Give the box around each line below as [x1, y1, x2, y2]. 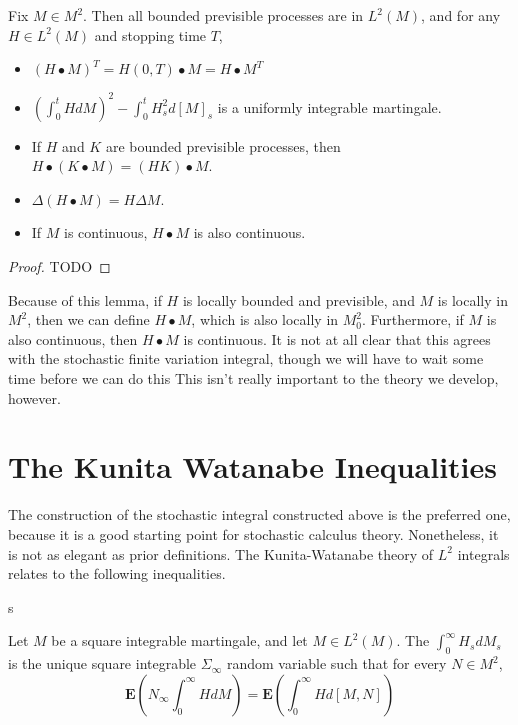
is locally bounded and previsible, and [182, 289, 415, 310]
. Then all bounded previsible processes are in [83, 5, 364, 25]
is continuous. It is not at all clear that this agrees [183, 328, 491, 349]
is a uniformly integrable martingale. [217, 96, 442, 117]
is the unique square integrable [8, 653, 197, 674]
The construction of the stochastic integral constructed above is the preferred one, [8, 504, 511, 525]
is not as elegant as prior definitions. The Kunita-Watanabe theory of [8, 543, 434, 564]
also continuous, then [8, 328, 138, 349]
